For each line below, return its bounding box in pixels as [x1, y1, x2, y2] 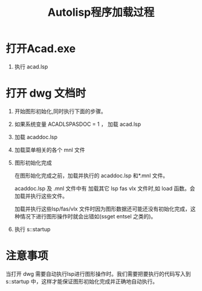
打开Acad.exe [5, 42, 76, 56]
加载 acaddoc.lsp [14, 133, 58, 140]
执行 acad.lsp [14, 63, 48, 70]
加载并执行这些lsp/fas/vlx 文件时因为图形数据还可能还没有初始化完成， [14, 205, 191, 212]
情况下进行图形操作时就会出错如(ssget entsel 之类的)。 [19, 212, 157, 220]
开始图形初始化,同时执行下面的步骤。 [14, 107, 106, 115]
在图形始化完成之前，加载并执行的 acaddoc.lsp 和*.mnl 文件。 [14, 172, 169, 179]
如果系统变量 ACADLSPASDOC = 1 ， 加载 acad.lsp [14, 120, 142, 128]
